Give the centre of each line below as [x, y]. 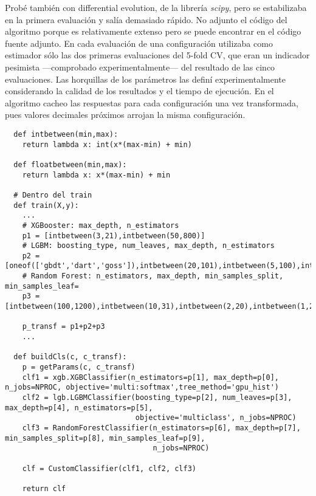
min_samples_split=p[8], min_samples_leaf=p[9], [105, 438]
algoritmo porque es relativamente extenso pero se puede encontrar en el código [153, 31]
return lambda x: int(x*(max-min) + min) [107, 144]
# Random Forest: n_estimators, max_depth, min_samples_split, [153, 276]
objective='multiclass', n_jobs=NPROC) [216, 418]
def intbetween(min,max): [66, 134]
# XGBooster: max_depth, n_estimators [101, 225]
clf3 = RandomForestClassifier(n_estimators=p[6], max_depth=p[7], [161, 428]
